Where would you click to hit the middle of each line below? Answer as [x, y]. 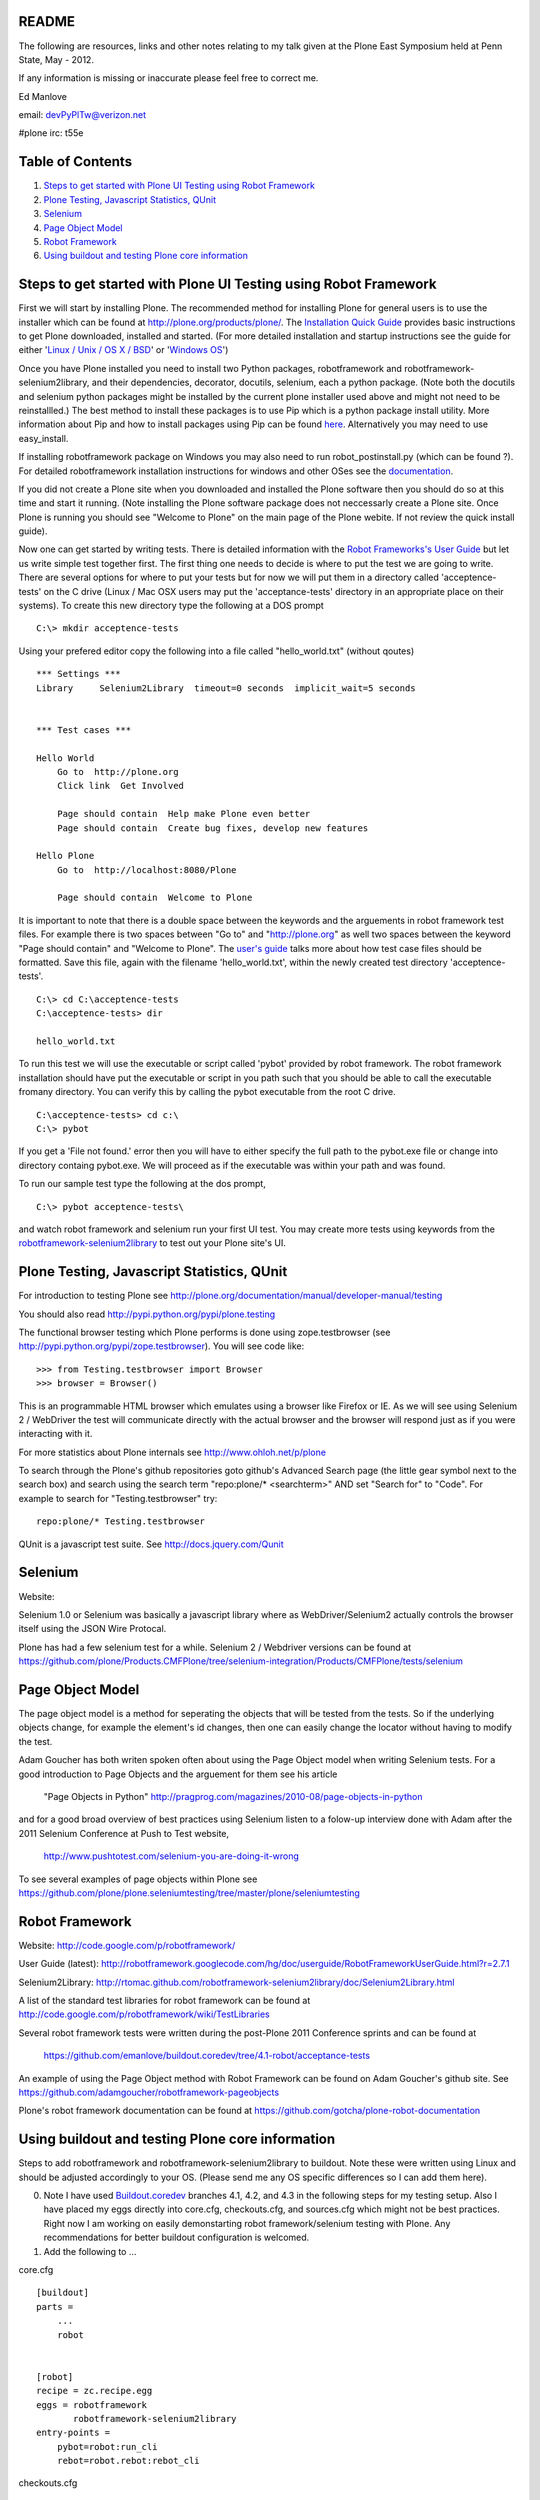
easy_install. [43, 438]
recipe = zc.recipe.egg [94, 2391]
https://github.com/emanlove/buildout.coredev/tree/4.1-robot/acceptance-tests [206, 2056]
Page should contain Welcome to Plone [154, 898]
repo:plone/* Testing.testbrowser [120, 1521]
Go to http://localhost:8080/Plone [146, 869]
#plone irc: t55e [51, 133]
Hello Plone [65, 856]
